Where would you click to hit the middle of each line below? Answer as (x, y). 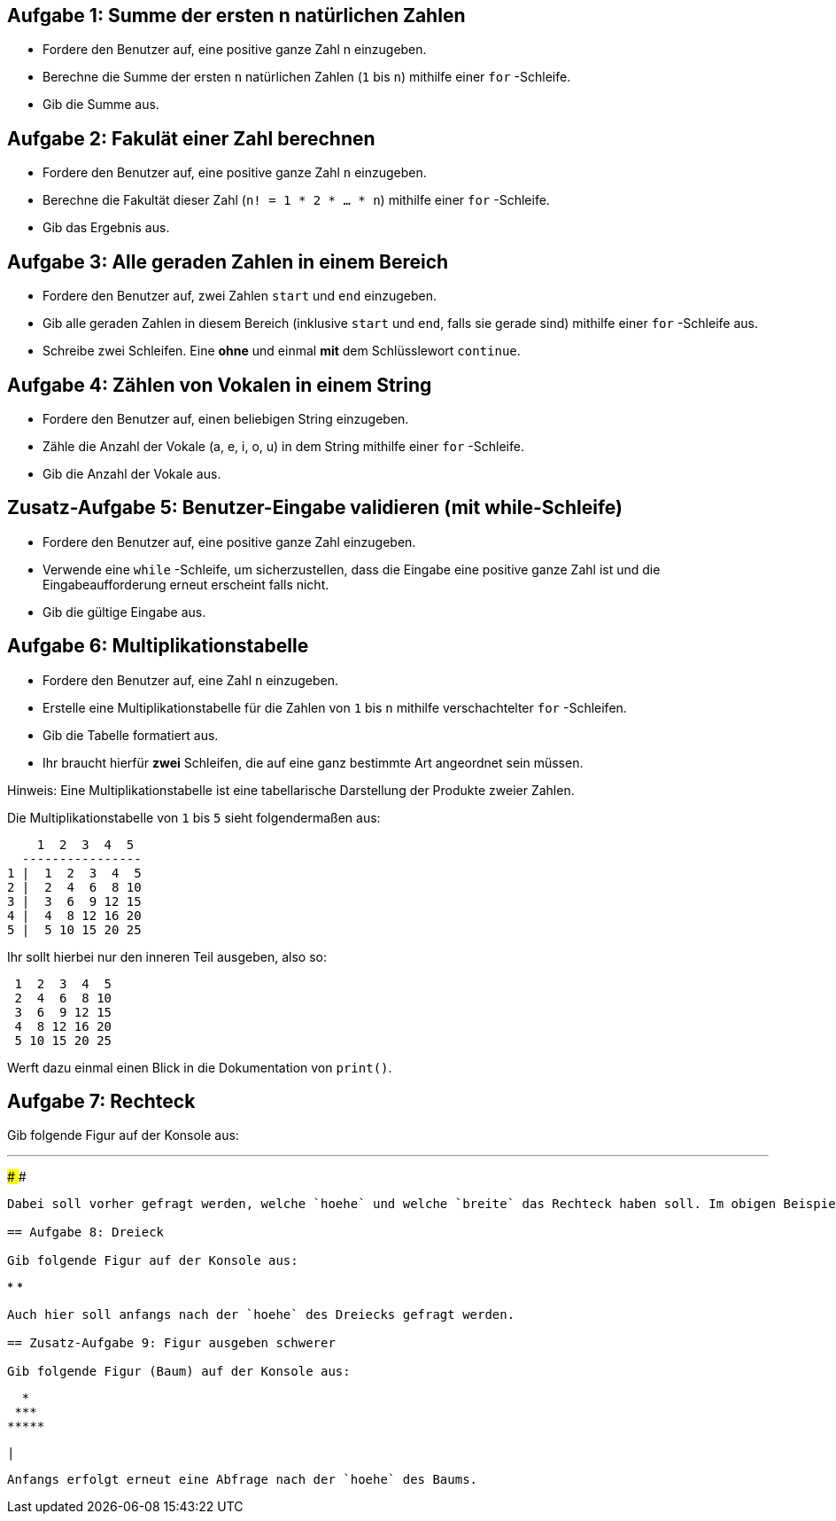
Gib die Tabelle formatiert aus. (131, 735)
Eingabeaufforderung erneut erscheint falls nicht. (186, 584)
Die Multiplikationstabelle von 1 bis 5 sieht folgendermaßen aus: (194, 817)
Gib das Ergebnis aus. (106, 228)
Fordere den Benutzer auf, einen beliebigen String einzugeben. (226, 418)
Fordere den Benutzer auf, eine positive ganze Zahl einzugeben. (229, 542)
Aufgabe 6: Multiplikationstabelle (158, 646)
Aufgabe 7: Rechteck (101, 1102)
